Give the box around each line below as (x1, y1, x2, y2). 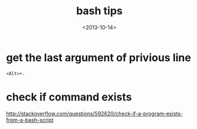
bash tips (76, 4, 123, 18)
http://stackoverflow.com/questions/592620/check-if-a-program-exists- (6, 110, 183, 117)
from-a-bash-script (6, 116, 54, 123)
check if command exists (6, 90, 132, 103)
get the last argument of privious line (6, 51, 191, 64)
